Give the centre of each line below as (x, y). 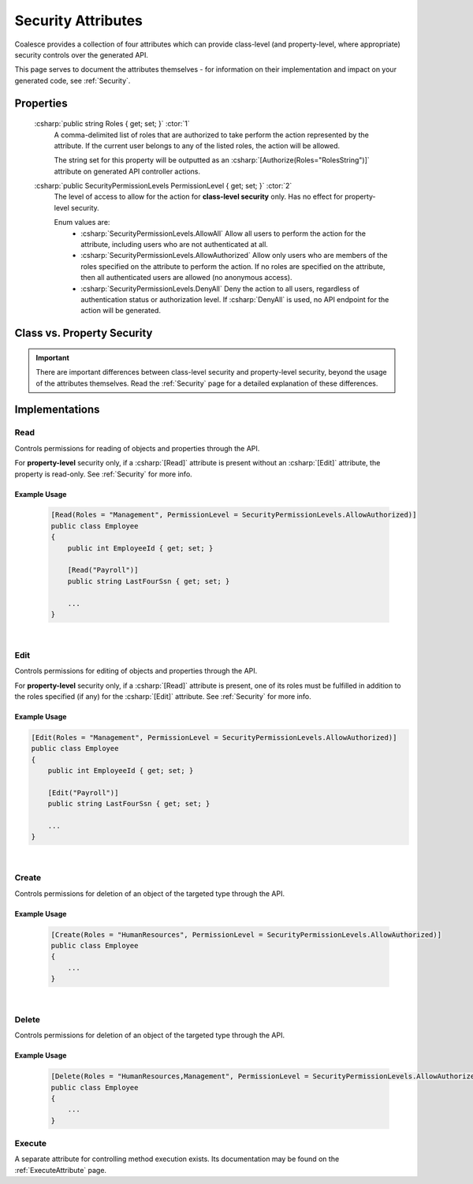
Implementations (57, 410)
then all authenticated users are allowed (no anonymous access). (186, 278)
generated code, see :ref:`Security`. (73, 80)
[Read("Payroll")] (103, 570)
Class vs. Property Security (84, 333)
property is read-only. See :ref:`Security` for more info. (103, 474)
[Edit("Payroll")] (83, 792)
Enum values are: (82, 222)
